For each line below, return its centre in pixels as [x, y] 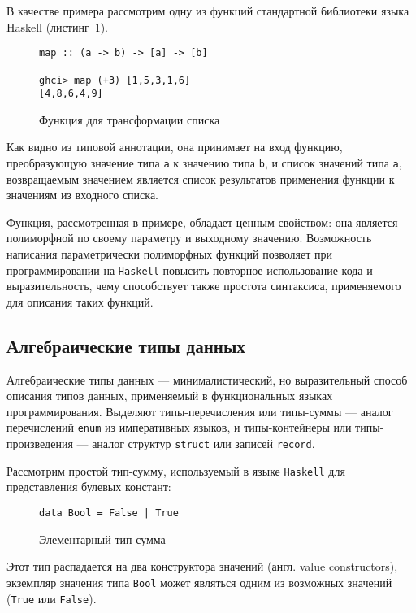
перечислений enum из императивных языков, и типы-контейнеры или [179, 427]
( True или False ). [52, 598]
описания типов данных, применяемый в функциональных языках [170, 396]
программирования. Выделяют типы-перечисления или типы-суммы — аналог [200, 411]
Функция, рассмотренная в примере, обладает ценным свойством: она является [202, 222]
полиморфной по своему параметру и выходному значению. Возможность [189, 238]
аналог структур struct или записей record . [204, 443]
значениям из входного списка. [83, 195]
